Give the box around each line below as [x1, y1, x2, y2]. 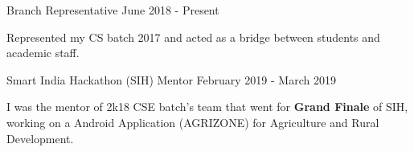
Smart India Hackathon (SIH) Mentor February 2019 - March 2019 [6, 71, 336, 88]
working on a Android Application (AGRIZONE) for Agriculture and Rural [6, 113, 379, 130]
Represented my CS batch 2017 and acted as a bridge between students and [6, 28, 380, 45]
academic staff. [6, 44, 80, 61]
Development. [6, 129, 74, 146]
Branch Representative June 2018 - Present [6, 2, 219, 18]
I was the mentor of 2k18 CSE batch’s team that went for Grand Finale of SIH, [6, 98, 408, 115]
